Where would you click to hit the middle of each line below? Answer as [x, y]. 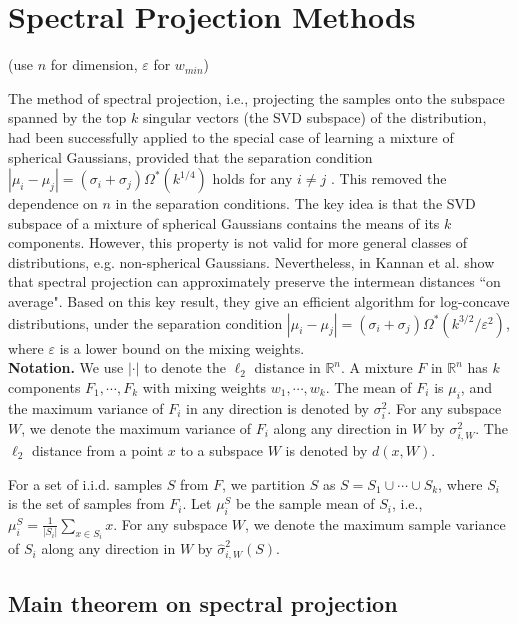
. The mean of [368, 386]
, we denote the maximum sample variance [375, 523]
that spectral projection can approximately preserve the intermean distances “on [254, 281]
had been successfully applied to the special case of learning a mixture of [231, 136]
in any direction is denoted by [278, 407]
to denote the [185, 367]
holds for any [252, 178]
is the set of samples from [86, 503]
